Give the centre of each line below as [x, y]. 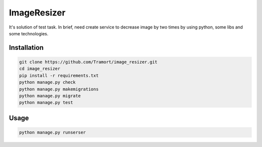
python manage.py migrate [50, 96]
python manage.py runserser [52, 132]
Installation [26, 48]
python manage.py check [48, 82]
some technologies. [29, 33]
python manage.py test [46, 103]
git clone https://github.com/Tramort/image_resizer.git [88, 62]
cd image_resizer [40, 69]
